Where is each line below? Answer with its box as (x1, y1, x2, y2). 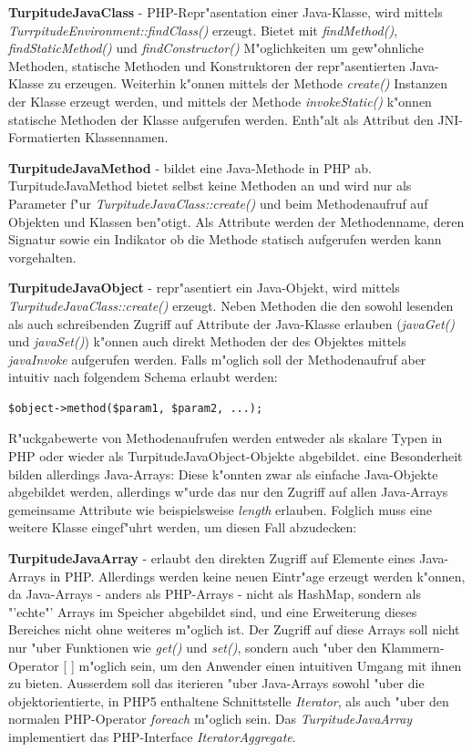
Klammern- (381, 638, 445, 656)
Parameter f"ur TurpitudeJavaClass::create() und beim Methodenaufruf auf (8, 193, 428, 212)
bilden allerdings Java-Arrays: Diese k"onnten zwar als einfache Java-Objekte (8, 464, 438, 483)
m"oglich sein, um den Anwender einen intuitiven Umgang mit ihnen (78, 655, 462, 675)
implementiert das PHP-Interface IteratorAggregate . (8, 726, 296, 746)
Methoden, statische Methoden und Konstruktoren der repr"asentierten (8, 56, 405, 75)
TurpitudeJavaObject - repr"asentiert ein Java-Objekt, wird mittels (8, 278, 400, 297)
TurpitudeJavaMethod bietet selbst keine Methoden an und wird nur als (8, 176, 412, 195)
